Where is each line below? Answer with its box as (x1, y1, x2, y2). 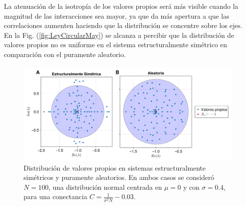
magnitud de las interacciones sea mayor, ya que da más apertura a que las (4, 10, 229, 21)
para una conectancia (24, 191, 87, 202)
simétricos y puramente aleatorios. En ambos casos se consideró (24, 172, 215, 182)
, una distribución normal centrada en (48, 181, 162, 192)
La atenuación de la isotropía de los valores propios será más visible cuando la (4, 1, 239, 11)
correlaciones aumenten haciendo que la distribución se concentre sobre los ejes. (4, 20, 243, 30)
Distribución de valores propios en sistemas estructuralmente (24, 162, 206, 173)
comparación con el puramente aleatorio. (4, 49, 126, 59)
